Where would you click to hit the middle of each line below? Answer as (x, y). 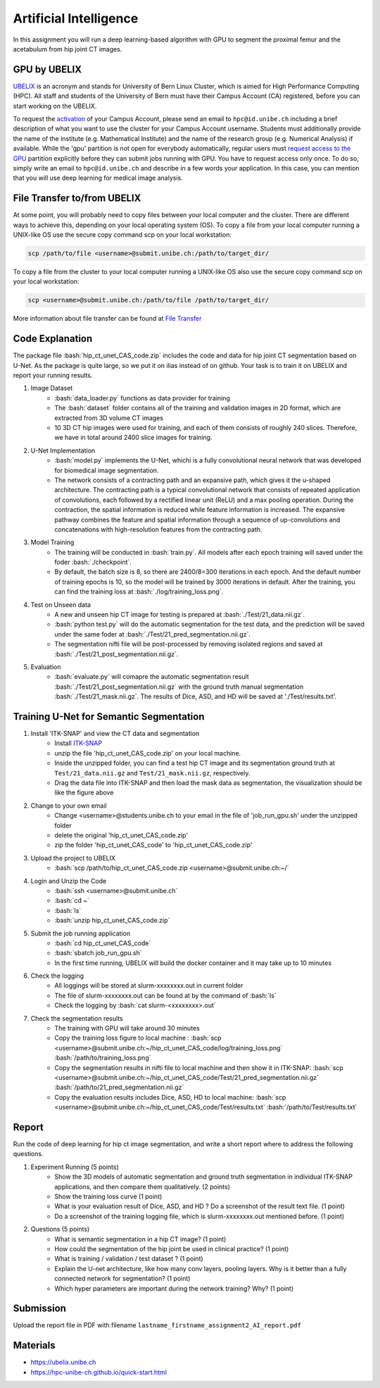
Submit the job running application (80, 933)
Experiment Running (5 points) (75, 1167)
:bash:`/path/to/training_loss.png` (103, 1058)
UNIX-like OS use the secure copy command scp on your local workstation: (122, 235)
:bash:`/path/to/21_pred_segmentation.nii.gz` (119, 1087)
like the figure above (84, 792)
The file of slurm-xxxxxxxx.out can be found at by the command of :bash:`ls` (166, 995)
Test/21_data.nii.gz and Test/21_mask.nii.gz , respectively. (152, 773)
